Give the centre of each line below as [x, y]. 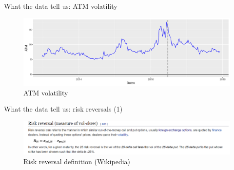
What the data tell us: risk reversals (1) [63, 109]
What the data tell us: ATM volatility [61, 6]
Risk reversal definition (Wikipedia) [77, 161]
